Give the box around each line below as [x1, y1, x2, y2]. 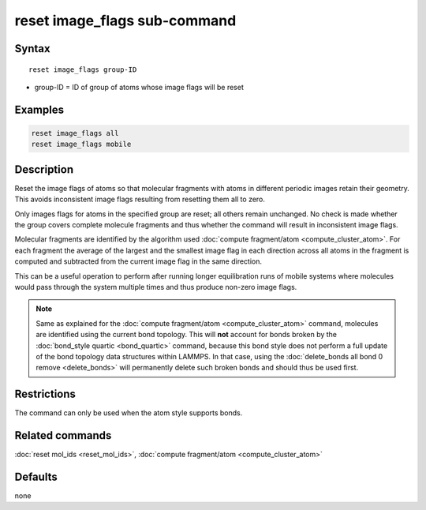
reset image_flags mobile [31, 140, 132, 149]
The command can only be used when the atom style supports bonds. [14, 408, 243, 418]
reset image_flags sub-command [14, 12, 237, 29]
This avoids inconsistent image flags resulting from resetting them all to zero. [14, 194, 266, 204]
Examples [14, 103, 65, 116]
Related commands [14, 429, 112, 442]
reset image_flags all [31, 129, 119, 137]
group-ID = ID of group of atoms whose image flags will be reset [34, 82, 244, 92]
